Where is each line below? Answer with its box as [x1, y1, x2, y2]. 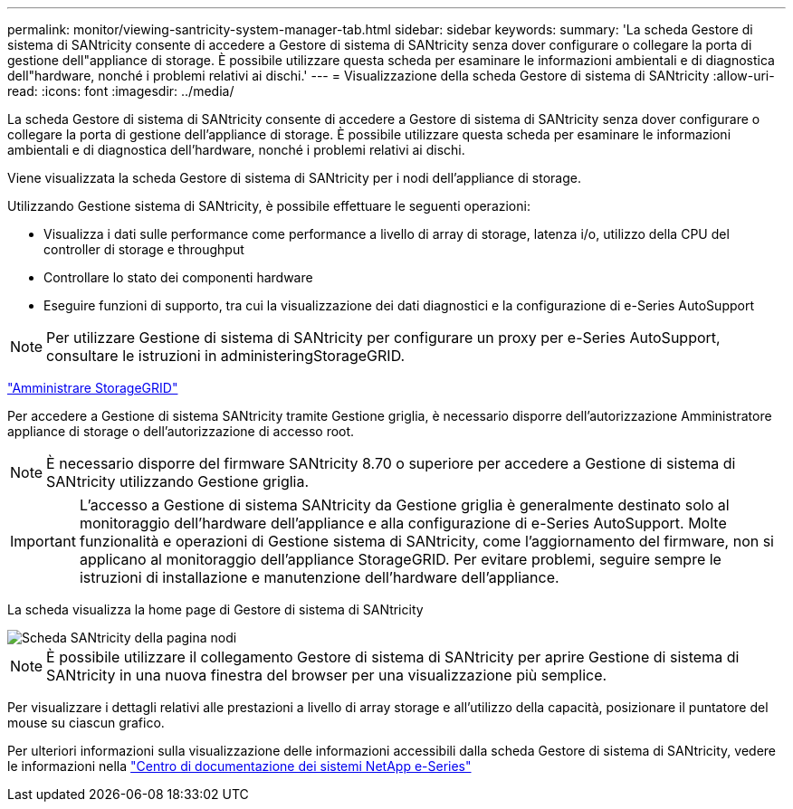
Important [10, 532, 76, 550]
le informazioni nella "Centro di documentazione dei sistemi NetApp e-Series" [7, 758, 472, 774]
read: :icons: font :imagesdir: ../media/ [7, 83, 234, 99]
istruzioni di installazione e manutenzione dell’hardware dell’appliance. [79, 568, 559, 586]
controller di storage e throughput [43, 242, 244, 257]
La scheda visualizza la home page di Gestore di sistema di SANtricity [7, 602, 424, 617]
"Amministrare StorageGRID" [7, 380, 178, 395]
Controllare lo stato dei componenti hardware [43, 270, 313, 285]
